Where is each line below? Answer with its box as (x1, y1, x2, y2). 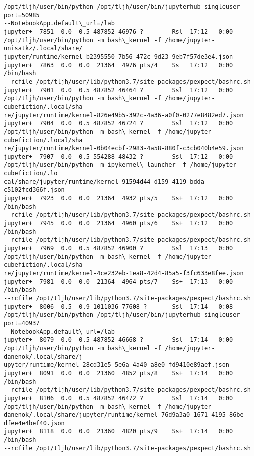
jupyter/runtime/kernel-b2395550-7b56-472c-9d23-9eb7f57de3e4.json (4, 53, 233, 60)
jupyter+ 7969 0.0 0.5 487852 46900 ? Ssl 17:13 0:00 (4, 245, 233, 252)
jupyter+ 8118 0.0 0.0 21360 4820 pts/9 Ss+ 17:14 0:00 (4, 428, 233, 435)
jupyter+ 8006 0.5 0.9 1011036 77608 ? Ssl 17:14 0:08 (4, 303, 233, 310)
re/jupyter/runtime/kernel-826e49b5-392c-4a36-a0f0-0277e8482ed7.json (4, 111, 244, 119)
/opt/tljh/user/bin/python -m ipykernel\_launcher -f (4, 161, 187, 169)
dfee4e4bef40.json (4, 419, 65, 427)
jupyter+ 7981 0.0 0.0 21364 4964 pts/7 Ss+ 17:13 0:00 (4, 278, 233, 285)
